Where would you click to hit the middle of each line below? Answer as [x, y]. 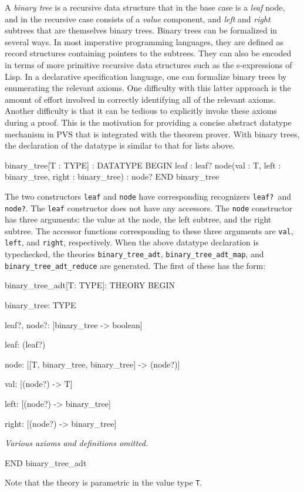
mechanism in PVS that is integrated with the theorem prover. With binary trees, [152, 134]
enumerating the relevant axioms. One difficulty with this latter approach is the [148, 88]
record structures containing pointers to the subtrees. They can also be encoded [148, 53]
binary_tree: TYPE [40, 305]
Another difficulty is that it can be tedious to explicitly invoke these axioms [141, 111]
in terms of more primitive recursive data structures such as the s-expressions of [148, 64]
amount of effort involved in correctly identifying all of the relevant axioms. [140, 99]
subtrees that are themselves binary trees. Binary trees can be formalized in [141, 30]
